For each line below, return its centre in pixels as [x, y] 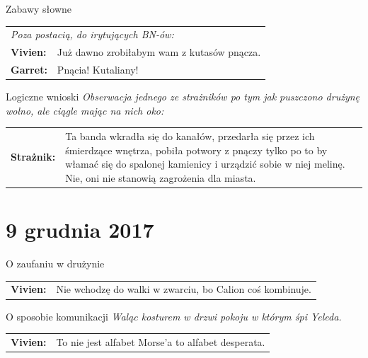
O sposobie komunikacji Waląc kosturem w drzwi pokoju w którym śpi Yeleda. [174, 316]
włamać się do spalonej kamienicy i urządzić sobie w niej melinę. [205, 164]
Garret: [29, 70]
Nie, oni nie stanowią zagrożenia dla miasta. [161, 177]
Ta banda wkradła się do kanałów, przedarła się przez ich [190, 136]
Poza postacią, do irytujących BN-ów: [92, 34]
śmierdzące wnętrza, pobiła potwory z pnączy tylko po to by [196, 150]
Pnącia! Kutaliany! [98, 70]
